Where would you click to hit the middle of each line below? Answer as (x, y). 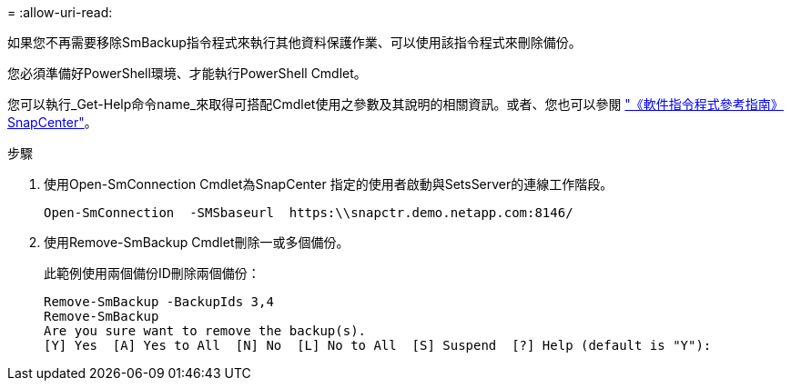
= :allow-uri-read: (60, 12)
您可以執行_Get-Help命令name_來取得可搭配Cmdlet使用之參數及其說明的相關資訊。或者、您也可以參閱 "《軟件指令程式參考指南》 (395, 104)
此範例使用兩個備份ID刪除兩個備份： (152, 273)
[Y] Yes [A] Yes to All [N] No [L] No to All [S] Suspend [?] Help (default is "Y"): (378, 345)
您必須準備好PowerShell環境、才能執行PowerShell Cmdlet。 (187, 73)
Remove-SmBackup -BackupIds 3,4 (159, 302)
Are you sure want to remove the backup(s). (205, 331)
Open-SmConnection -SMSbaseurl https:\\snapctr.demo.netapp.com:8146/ (309, 213)
